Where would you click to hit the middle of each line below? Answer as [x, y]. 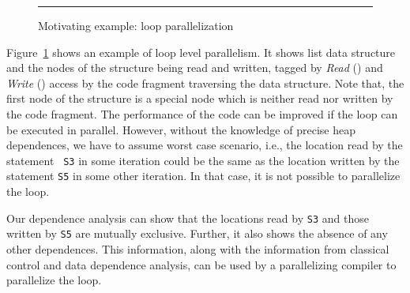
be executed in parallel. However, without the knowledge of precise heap [181, 129]
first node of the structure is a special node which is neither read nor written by [200, 98]
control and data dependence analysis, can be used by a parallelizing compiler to [201, 264]
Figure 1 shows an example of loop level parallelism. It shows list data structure [201, 52]
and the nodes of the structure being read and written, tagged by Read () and [195, 68]
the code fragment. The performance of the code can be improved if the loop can [202, 113]
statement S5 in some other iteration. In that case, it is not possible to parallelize [203, 176]
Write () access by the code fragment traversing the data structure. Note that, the [205, 83]
